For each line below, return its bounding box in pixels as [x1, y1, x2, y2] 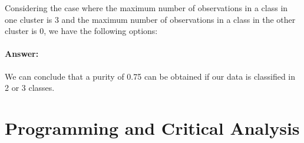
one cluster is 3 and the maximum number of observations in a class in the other [5, 13, 296, 25]
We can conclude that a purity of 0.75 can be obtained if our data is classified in [5, 70, 296, 82]
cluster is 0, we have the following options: [5, 25, 158, 37]
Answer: [5, 47, 39, 60]
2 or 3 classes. [5, 81, 55, 94]
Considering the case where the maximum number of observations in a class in [5, 2, 288, 13]
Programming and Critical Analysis [5, 115, 300, 139]
